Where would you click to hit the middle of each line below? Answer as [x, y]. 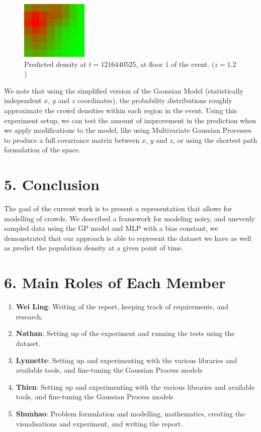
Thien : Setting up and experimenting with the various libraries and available [135, 386]
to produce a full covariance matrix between [72, 140]
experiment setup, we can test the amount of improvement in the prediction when [130, 120]
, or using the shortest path [215, 140]
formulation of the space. [42, 150]
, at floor [149, 64]
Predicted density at [55, 64]
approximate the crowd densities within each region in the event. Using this [121, 110]
